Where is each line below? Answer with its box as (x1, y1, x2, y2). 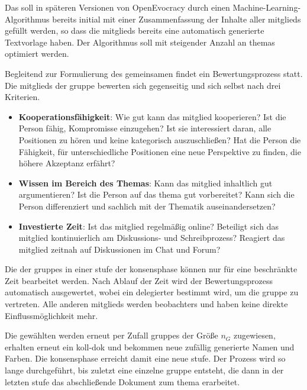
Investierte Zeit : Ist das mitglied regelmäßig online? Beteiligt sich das (18, 220, 279, 232)
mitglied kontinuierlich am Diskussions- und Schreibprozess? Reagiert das (18, 231, 285, 244)
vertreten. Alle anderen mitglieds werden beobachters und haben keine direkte (5, 298, 288, 310)
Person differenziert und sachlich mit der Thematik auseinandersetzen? (18, 199, 276, 212)
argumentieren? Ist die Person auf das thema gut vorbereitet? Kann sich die (18, 188, 295, 201)
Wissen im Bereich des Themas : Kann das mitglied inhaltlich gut (18, 176, 273, 189)
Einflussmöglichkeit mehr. (5, 309, 98, 321)
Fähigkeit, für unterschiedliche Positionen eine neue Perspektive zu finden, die (18, 145, 301, 157)
